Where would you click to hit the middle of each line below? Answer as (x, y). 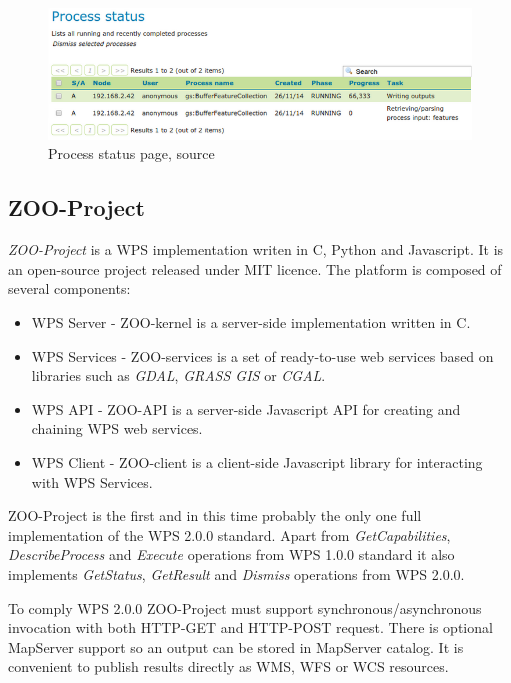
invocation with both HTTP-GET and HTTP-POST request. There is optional (250, 627)
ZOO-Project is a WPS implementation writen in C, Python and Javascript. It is (256, 249)
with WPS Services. (92, 481)
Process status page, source (131, 153)
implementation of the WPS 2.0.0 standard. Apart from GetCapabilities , (229, 534)
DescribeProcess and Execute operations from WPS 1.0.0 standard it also (231, 554)
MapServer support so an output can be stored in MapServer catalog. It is (236, 646)
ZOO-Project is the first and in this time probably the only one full (215, 515)
